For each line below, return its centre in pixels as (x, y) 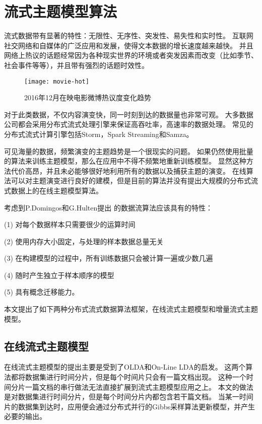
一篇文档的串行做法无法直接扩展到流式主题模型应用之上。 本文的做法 (139, 386)
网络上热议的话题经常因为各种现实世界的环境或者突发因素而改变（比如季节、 (131, 55)
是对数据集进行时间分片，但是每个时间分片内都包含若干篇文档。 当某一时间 (129, 397)
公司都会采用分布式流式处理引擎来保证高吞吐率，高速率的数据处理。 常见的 (129, 124)
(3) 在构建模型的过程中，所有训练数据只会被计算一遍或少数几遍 (109, 258)
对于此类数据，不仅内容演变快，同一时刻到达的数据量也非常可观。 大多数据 (129, 114)
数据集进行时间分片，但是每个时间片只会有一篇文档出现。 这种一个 (136, 377)
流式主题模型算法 (61, 11)
